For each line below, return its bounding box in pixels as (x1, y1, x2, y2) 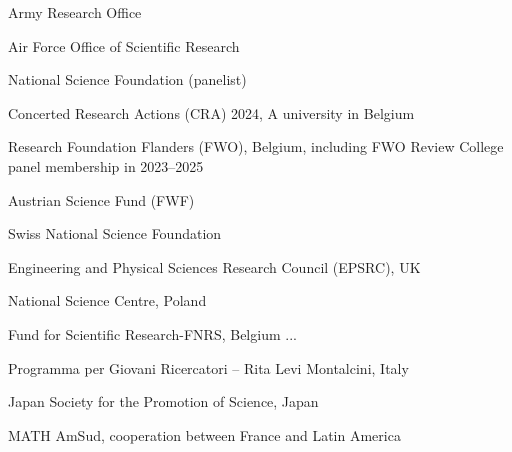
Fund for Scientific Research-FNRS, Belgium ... (8, 323, 297, 344)
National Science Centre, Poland (8, 290, 207, 311)
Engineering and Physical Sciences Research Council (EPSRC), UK (8, 256, 421, 277)
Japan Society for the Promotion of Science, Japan (8, 391, 319, 412)
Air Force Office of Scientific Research (8, 35, 240, 56)
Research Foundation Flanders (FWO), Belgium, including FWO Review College (8, 136, 504, 157)
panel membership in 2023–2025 (8, 155, 204, 176)
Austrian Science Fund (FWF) (8, 189, 195, 210)
